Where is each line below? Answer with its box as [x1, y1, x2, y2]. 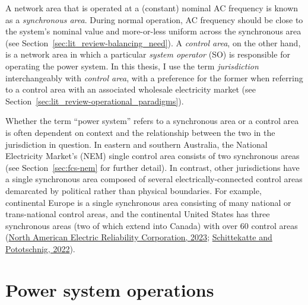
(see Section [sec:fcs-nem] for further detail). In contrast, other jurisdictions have [5, 161, 300, 173]
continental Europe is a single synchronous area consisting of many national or [5, 196, 291, 208]
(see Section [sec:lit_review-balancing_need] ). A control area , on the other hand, [5, 36, 301, 49]
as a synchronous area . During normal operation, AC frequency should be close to [5, 13, 303, 26]
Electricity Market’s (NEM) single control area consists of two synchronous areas [5, 150, 300, 162]
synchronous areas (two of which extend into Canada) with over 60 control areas [5, 219, 298, 231]
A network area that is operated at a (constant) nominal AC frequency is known [5, 2, 299, 14]
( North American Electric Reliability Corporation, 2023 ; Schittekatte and [5, 231, 272, 243]
